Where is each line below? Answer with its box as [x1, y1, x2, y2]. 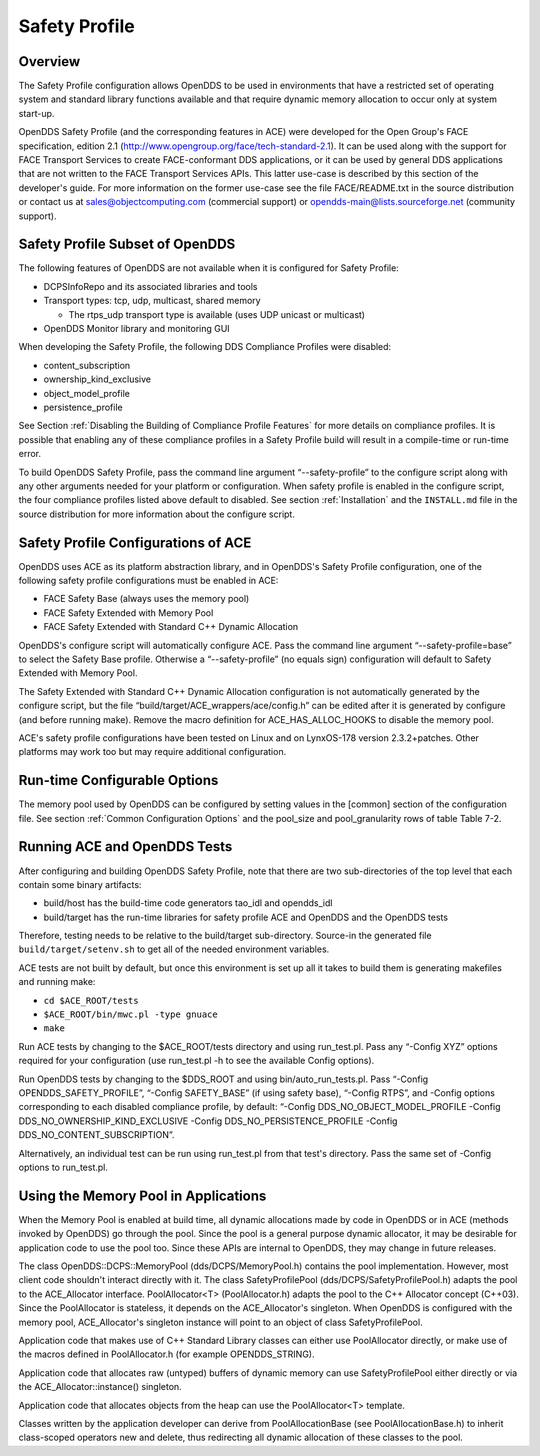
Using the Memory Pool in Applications [18, 1187, 267, 1204]
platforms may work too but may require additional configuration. [18, 746, 287, 758]
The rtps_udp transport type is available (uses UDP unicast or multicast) [68, 308, 365, 320]
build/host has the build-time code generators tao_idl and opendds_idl [43, 897, 333, 909]
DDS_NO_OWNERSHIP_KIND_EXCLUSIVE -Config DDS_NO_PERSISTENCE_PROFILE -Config [18, 1115, 398, 1127]
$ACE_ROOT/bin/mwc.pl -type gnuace [43, 1009, 219, 1020]
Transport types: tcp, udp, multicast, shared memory [43, 295, 261, 307]
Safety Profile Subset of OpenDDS [18, 236, 236, 253]
